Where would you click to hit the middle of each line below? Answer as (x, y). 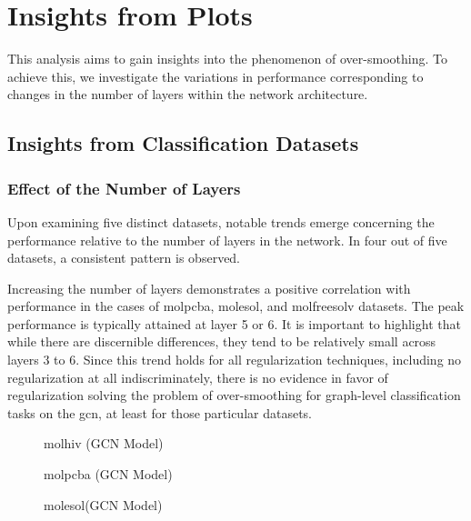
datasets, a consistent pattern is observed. (124, 258)
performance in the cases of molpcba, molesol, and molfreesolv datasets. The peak (236, 306)
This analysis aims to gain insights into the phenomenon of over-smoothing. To (227, 59)
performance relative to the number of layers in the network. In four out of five (227, 240)
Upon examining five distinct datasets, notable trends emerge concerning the (221, 221)
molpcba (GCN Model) (108, 474)
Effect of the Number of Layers (124, 188)
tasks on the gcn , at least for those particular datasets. (160, 412)
